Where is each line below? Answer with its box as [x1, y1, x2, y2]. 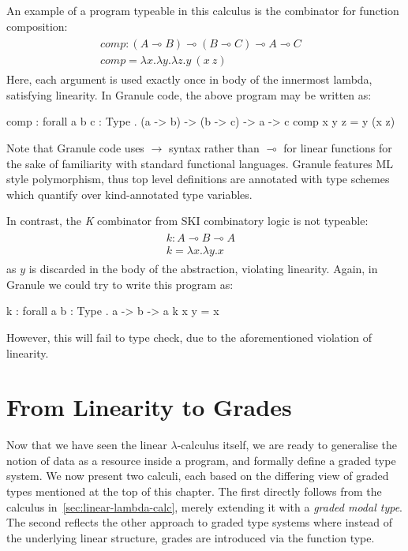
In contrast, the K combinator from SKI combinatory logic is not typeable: [6, 212, 369, 229]
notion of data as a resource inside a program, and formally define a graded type [6, 452, 396, 468]
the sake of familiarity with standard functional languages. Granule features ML [6, 155, 394, 171]
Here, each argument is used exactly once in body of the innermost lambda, [6, 71, 372, 88]
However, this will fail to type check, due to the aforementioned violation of [6, 328, 372, 345]
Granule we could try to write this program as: [6, 275, 234, 292]
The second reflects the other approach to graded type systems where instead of [6, 514, 393, 530]
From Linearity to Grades [6, 391, 292, 423]
